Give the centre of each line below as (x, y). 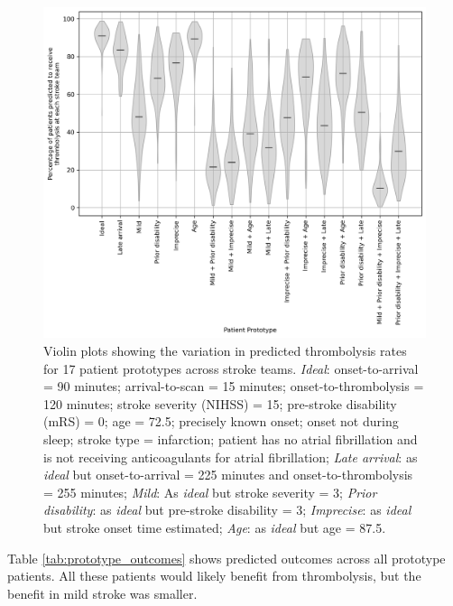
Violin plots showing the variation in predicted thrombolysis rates (225, 351)
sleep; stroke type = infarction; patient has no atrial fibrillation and (231, 439)
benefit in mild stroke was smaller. (102, 593)
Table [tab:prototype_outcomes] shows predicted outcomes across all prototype (226, 558)
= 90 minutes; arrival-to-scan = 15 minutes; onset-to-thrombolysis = (234, 386)
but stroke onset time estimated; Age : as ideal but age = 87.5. (215, 527)
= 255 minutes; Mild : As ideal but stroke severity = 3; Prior (210, 492)
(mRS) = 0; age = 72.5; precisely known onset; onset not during (221, 421)
